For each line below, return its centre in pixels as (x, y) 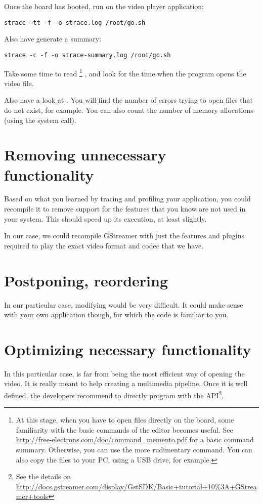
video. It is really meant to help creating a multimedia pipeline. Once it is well (126, 383)
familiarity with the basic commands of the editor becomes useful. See (124, 429)
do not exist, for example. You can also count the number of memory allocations (129, 110)
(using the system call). (40, 120)
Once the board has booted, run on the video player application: (104, 6)
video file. (19, 83)
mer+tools (32, 496)
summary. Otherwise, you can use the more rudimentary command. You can (134, 450)
